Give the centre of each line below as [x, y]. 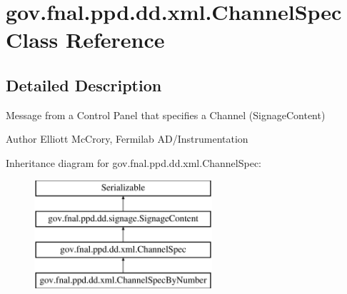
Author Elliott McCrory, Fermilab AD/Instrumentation [127, 139]
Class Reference [85, 40]
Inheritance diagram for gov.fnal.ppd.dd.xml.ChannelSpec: [134, 162]
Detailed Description [84, 85]
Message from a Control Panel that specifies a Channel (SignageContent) [166, 115]
